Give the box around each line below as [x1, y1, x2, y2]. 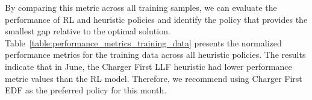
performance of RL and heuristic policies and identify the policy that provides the [5, 13, 308, 25]
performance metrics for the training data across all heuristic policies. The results [5, 48, 306, 61]
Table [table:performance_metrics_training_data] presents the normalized [5, 36, 282, 49]
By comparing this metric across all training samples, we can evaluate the [5, 1, 277, 13]
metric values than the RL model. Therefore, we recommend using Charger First [5, 72, 302, 84]
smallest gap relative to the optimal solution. [5, 25, 170, 37]
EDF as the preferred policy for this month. [5, 84, 167, 96]
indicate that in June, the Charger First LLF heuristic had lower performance [5, 60, 292, 72]
